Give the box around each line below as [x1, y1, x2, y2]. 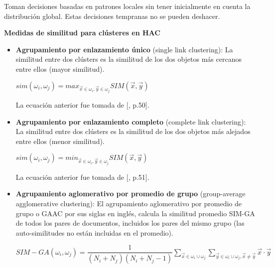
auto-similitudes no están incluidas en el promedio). [15, 227, 173, 238]
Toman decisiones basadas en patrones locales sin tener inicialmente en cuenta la [4, 1, 251, 11]
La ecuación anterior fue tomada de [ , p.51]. [15, 171, 149, 182]
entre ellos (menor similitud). [15, 135, 105, 146]
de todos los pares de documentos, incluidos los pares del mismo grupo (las [15, 218, 245, 228]
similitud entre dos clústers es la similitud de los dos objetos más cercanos [15, 54, 242, 64]
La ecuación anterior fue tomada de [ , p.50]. [15, 99, 149, 110]
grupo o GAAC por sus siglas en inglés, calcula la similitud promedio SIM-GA [15, 208, 255, 218]
